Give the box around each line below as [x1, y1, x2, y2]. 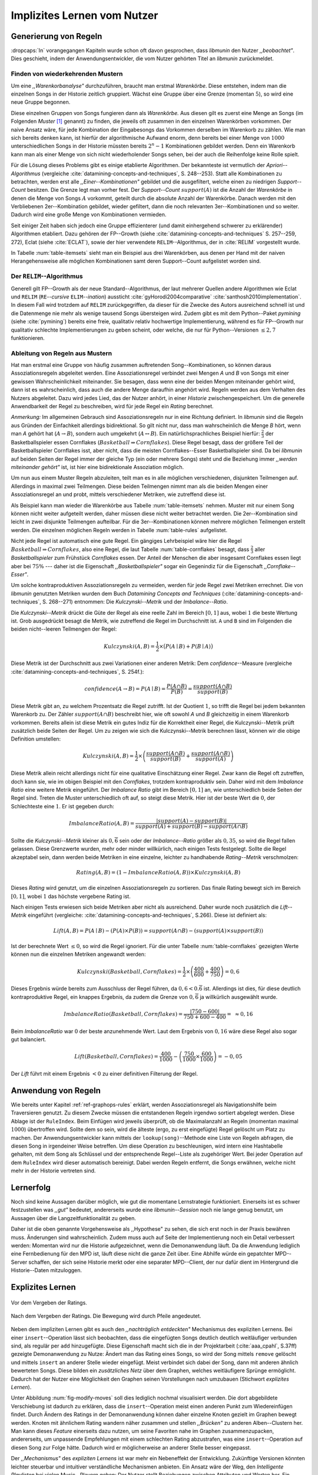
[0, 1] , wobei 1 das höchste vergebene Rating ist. [11, 893, 131, 900]
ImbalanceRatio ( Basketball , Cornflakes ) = [64, 1011, 183, 1017]
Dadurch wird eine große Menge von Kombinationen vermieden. [11, 211, 167, 218]
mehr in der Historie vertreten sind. [11, 1167, 96, 1174]
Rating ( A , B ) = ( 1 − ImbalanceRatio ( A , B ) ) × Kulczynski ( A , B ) [76, 869, 241, 876]
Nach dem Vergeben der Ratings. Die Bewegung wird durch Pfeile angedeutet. [11, 1312, 201, 1319]
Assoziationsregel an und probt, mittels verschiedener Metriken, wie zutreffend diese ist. [11, 491, 226, 498]
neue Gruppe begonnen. [11, 99, 71, 106]
